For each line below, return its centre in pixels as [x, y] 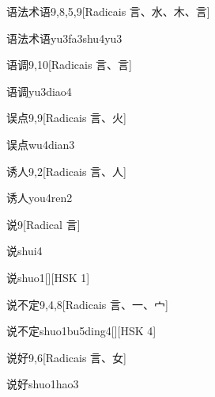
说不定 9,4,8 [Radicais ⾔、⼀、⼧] [87, 304]
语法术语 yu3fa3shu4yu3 [64, 38]
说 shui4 [25, 251]
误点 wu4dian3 [41, 144]
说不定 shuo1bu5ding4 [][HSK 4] [81, 331]
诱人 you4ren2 [40, 198]
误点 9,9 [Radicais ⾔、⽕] [66, 118]
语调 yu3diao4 [39, 91]
